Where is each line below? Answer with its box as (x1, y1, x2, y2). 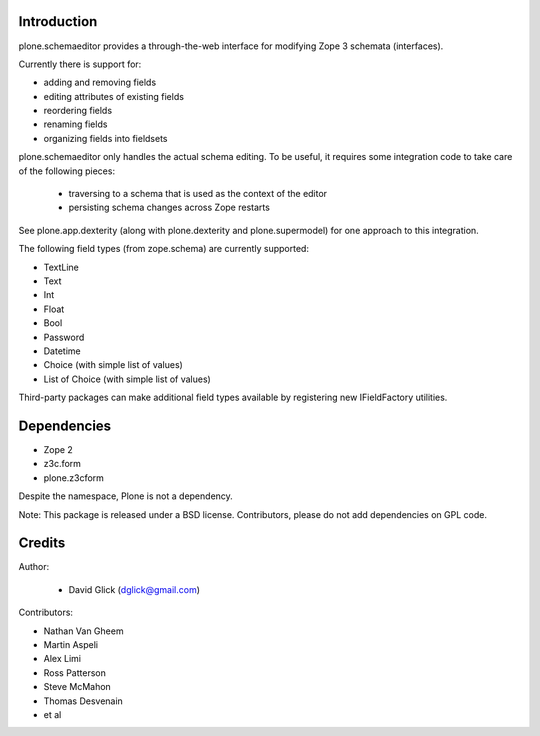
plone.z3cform (43, 471, 105, 484)
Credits (18, 535, 66, 552)
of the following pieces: (18, 165, 115, 177)
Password (43, 331, 85, 343)
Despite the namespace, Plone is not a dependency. (18, 490, 234, 502)
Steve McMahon (43, 681, 112, 693)
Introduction (18, 13, 98, 30)
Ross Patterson (43, 666, 107, 679)
